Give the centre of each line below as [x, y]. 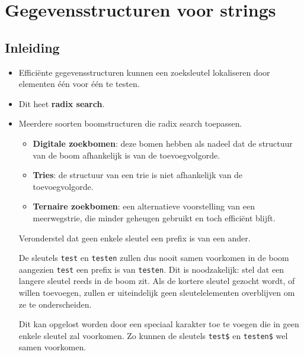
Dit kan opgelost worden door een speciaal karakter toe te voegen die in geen [159, 324]
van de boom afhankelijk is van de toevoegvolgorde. [127, 155]
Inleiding [32, 47]
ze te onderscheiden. [55, 304]
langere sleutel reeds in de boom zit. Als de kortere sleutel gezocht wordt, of [157, 281]
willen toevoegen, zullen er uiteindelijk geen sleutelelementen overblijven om [157, 293]
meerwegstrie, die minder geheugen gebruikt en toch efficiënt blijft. [154, 217]
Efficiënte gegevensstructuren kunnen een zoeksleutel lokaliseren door [144, 72]
